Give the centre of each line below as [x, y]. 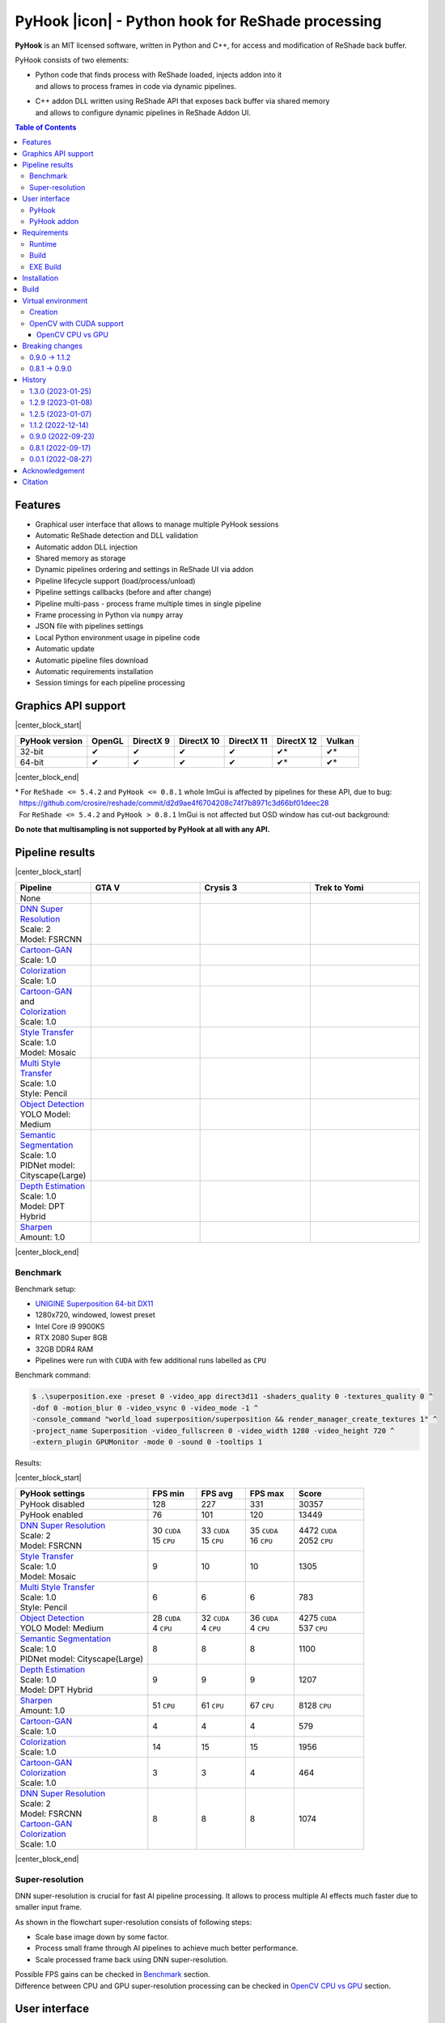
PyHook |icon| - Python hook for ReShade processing [198, 21]
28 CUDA [167, 1618]
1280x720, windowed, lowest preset [95, 1315]
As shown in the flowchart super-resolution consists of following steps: [133, 1922]
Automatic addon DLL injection [87, 547]
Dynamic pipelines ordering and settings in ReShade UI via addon [144, 570]
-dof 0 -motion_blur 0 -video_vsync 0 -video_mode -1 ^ [145, 1408]
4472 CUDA [318, 1530]
